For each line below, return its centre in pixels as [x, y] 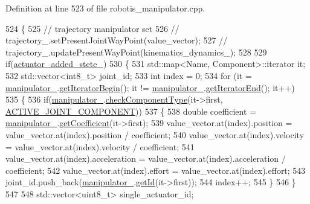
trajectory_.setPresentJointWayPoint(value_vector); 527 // [117, 40]
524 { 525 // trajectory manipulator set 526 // [92, 28]
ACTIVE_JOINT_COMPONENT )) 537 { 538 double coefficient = [131, 111]
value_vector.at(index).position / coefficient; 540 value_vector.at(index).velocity [155, 134]
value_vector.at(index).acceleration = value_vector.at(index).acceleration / [146, 158]
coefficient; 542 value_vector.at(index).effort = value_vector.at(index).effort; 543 [156, 170]
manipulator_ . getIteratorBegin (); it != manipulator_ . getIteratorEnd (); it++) [150, 87]
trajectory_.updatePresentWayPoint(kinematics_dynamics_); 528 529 [136, 52]
